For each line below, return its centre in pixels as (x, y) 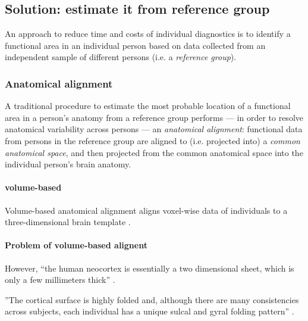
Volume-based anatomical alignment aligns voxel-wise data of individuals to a (146, 210)
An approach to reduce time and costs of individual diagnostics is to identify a (148, 34)
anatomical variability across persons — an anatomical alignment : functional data (154, 129)
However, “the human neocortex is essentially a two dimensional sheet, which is (150, 268)
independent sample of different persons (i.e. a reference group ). (121, 57)
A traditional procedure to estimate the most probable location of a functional (148, 106)
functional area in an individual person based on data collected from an (135, 45)
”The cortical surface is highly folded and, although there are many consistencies (152, 299)
